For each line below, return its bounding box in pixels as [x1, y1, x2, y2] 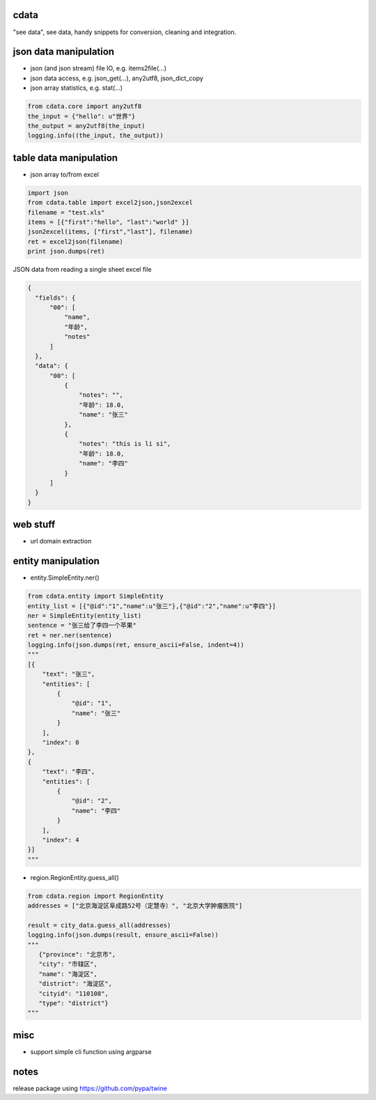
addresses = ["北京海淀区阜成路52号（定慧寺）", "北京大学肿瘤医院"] [27, 902, 243, 910]
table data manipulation [13, 152, 118, 164]
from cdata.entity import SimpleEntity [27, 592, 164, 601]
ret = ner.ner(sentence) [27, 631, 113, 639]
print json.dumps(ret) [27, 247, 105, 256]
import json [27, 189, 69, 196]
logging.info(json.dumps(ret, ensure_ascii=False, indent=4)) [27, 641, 244, 649]
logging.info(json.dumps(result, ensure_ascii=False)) [27, 931, 219, 939]
